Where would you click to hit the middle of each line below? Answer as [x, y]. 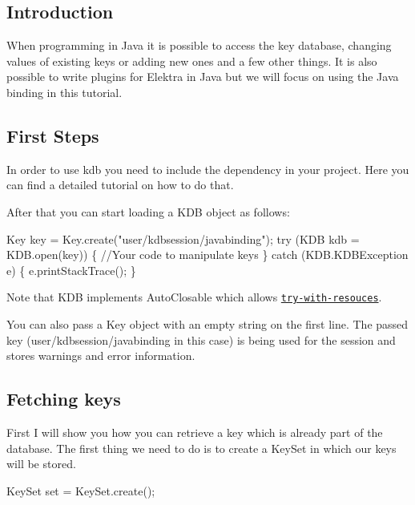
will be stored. [41, 464]
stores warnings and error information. [101, 356]
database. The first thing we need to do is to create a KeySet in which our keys [201, 448]
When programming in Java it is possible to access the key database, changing [199, 45]
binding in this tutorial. [64, 92]
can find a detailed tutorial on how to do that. [120, 185]
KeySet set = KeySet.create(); [81, 490]
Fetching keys [64, 399]
